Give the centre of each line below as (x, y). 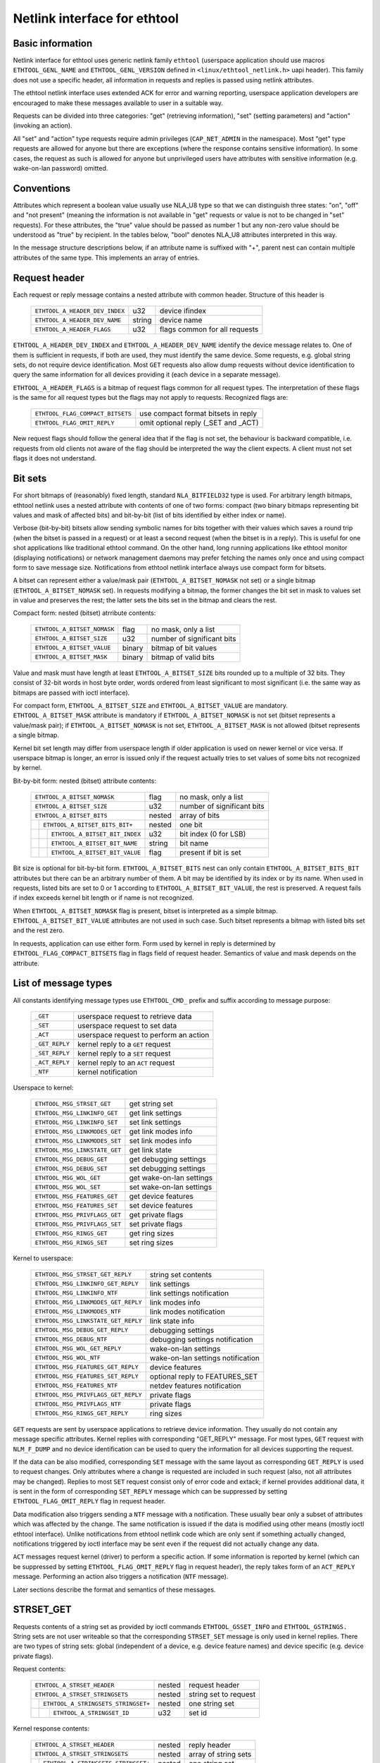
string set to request (222, 1695)
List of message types (63, 983)
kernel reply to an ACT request (126, 1063)
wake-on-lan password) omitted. (61, 168)
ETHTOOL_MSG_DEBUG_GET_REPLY (82, 1330)
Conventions (42, 188)
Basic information (53, 43)
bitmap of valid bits (183, 657)
